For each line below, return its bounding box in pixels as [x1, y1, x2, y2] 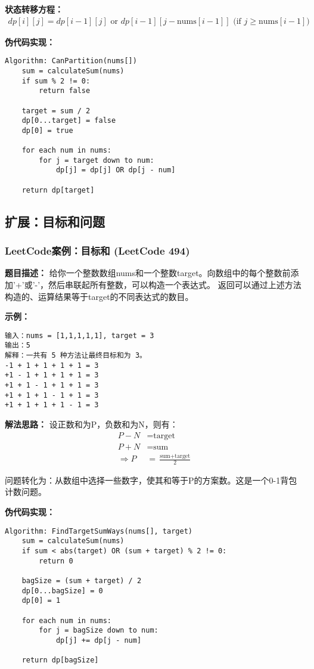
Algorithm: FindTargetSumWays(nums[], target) [5, 526, 192, 535]
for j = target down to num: [39, 156, 154, 165]
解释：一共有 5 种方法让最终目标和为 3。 [5, 351, 147, 360]
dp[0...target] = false [21, 116, 116, 125]
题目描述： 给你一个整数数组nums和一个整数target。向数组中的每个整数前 [5, 267, 291, 279]
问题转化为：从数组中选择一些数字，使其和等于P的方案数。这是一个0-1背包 [5, 473, 297, 486]
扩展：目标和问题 [5, 212, 105, 230]
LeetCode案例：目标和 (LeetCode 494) [5, 243, 190, 258]
